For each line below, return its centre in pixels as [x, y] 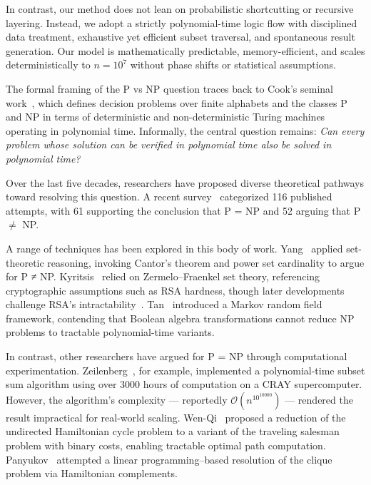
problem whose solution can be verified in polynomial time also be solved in [169, 144]
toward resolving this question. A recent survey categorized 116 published [169, 196]
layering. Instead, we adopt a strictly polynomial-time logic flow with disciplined [182, 22]
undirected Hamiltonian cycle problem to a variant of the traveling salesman [173, 431]
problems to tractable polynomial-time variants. [110, 332]
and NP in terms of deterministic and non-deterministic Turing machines [166, 117]
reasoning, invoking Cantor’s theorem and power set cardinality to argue [206, 262]
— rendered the [319, 399]
